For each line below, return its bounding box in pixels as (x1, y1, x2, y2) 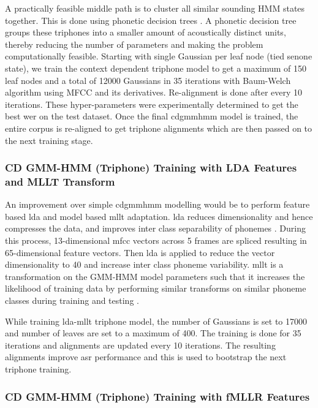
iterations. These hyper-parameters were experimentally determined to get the (5, 97, 298, 110)
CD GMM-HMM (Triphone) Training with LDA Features (5, 160, 297, 175)
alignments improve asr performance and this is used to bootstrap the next (5, 350, 287, 363)
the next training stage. (5, 134, 93, 146)
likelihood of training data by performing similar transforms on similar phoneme (5, 282, 306, 295)
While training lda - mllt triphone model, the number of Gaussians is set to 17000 (5, 314, 307, 327)
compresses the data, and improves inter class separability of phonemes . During (5, 222, 306, 235)
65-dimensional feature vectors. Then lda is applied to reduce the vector (5, 246, 275, 259)
